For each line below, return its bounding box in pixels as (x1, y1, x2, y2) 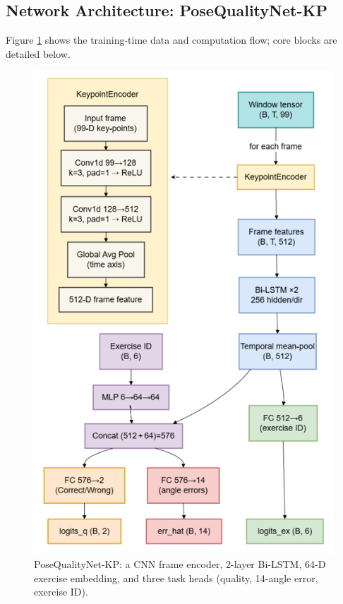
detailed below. (6, 46, 71, 61)
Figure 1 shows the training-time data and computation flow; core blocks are (6, 32, 337, 47)
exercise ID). (34, 584, 88, 599)
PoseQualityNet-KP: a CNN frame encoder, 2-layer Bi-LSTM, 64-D (34, 557, 326, 572)
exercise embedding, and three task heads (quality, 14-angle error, (34, 570, 318, 585)
